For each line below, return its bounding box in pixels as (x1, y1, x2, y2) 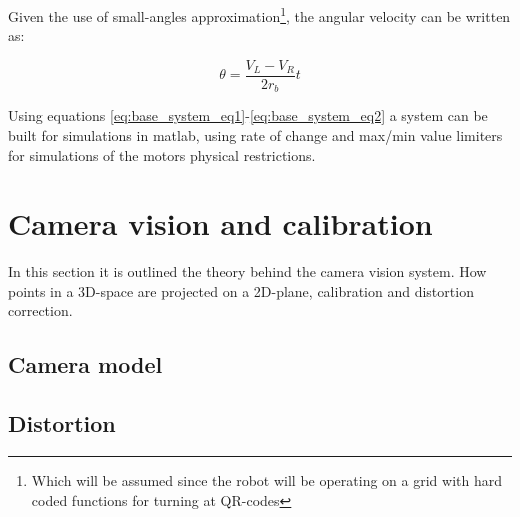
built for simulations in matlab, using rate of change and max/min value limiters (8, 124, 503, 145)
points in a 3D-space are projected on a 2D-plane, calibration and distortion (8, 280, 474, 301)
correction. (8, 300, 73, 321)
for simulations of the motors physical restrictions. (8, 144, 316, 165)
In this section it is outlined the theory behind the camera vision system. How (8, 261, 487, 282)
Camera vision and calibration (8, 203, 433, 244)
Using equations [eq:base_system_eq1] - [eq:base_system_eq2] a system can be (8, 105, 488, 126)
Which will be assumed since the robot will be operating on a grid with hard (31, 470, 502, 491)
